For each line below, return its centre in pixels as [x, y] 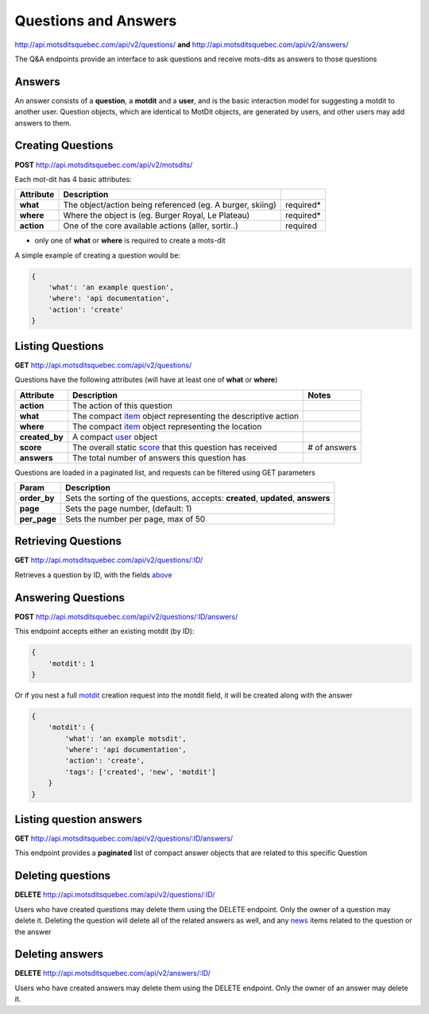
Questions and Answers [96, 21]
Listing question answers [79, 820]
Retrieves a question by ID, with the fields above [93, 575]
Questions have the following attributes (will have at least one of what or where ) [146, 380]
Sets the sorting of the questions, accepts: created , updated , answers [197, 498]
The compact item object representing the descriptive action [186, 416]
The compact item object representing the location [167, 426]
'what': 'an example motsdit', [126, 738]
